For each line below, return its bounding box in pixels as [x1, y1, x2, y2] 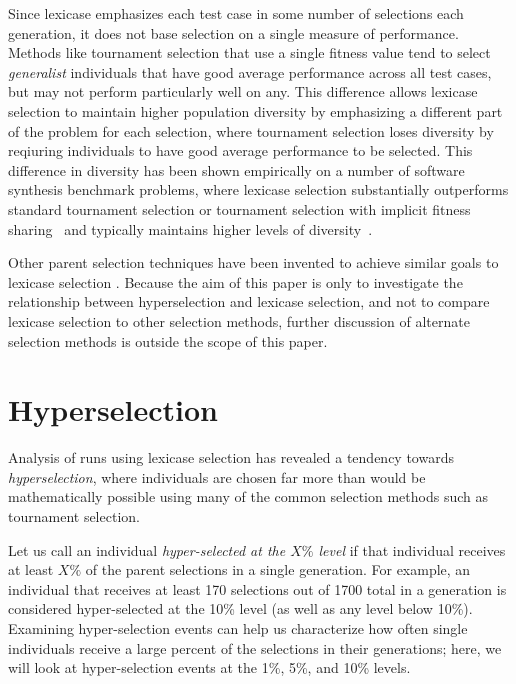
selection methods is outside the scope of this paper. [8, 330, 328, 351]
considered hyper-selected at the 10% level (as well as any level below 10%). [8, 598, 473, 619]
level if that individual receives [318, 539, 506, 560]
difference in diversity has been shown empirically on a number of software [8, 159, 465, 180]
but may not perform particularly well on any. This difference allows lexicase [8, 81, 478, 102]
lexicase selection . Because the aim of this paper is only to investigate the [8, 271, 463, 292]
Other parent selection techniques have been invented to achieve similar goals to [8, 252, 499, 273]
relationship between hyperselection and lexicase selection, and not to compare [8, 291, 490, 312]
